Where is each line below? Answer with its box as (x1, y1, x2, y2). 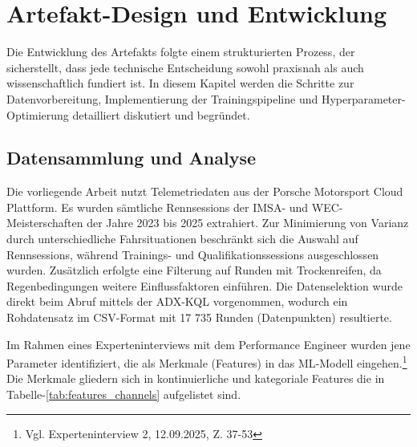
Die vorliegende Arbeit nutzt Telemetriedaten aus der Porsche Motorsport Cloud (6, 183, 403, 200)
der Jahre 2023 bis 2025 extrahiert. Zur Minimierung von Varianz (87, 214, 409, 231)
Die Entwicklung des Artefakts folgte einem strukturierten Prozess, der (6, 43, 355, 60)
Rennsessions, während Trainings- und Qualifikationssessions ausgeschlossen (6, 246, 379, 262)
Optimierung (6, 106, 69, 123)
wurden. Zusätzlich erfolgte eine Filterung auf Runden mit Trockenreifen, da (6, 262, 382, 278)
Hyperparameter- (321, 90, 406, 107)
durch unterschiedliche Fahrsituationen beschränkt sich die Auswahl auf (6, 230, 358, 247)
